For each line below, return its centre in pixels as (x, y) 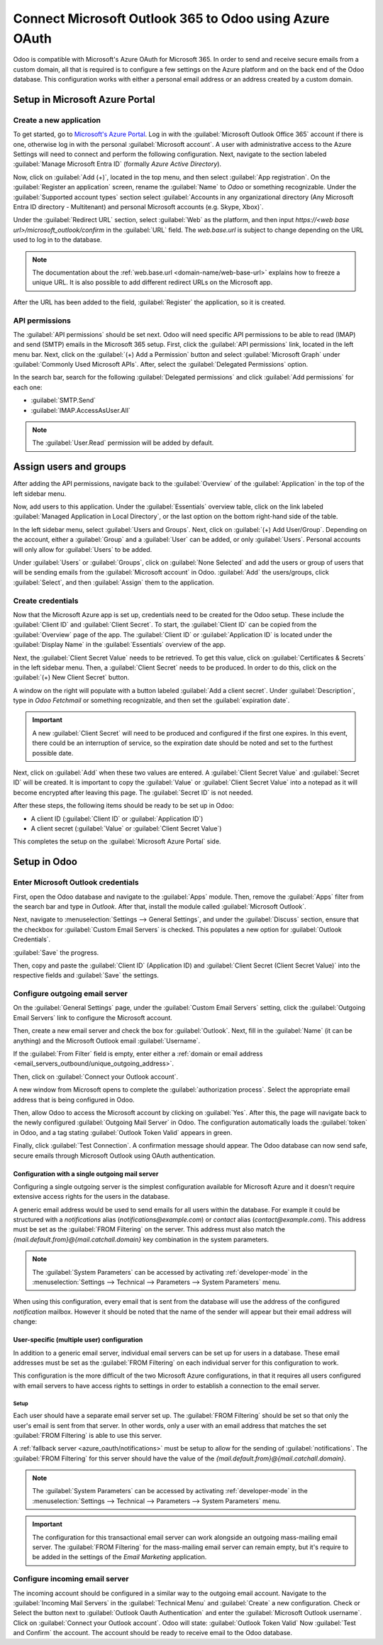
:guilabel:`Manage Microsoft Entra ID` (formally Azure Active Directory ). (117, 164)
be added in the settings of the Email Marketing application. (120, 1557)
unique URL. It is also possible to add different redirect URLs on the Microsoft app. (152, 282)
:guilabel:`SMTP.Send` (63, 400)
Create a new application (57, 120)
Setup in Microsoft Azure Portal (84, 99)
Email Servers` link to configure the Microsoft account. (93, 1017)
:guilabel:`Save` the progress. (56, 952)
